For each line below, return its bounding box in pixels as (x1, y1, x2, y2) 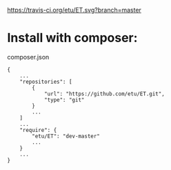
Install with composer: (7, 30, 138, 46)
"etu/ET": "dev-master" (32, 133, 100, 140)
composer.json (7, 53, 50, 61)
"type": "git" (43, 96, 85, 103)
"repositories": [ (19, 78, 72, 85)
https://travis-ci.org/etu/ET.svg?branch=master (7, 6, 141, 14)
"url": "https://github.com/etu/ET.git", (43, 90, 165, 97)
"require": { (19, 126, 57, 133)
